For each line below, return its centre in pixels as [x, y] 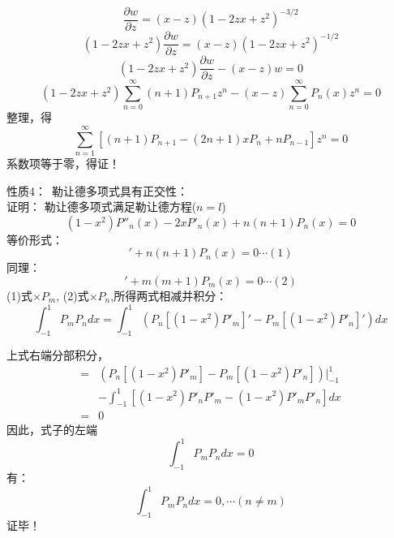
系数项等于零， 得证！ [63, 164]
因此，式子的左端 [52, 430]
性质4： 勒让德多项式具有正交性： [97, 190]
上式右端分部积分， [58, 354]
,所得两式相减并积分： [169, 295]
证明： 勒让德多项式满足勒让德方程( [102, 207]
